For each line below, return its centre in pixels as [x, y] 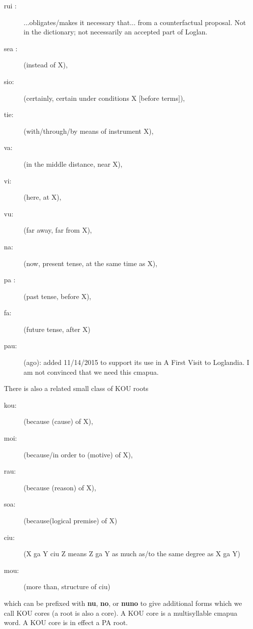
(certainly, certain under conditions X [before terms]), [104, 98]
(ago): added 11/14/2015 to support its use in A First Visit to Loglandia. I [137, 362]
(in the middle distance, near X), [73, 164]
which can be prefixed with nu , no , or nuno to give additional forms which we [123, 603]
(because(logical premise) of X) [70, 520]
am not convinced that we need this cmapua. [91, 372]
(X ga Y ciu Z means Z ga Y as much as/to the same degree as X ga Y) [132, 554]
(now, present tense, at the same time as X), [91, 263]
